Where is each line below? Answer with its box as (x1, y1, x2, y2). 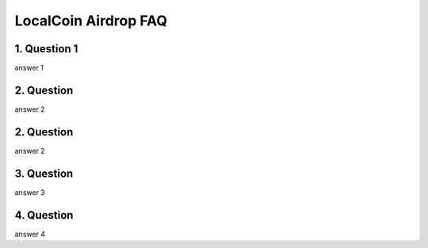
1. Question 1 (14, 42, 78, 55)
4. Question (14, 208, 74, 222)
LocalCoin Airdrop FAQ (14, 12, 168, 29)
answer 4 (14, 229, 46, 238)
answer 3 (14, 187, 45, 197)
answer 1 (14, 63, 44, 73)
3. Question (14, 166, 74, 180)
